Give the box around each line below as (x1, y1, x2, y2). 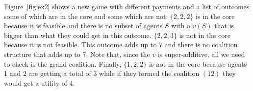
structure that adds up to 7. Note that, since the (4, 49, 150, 59)
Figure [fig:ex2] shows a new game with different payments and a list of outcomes (4, 1, 250, 11)
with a (171, 20, 191, 31)
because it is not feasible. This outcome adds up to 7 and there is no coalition (4, 39, 238, 50)
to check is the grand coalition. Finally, (4, 58, 122, 69)
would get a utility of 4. (4, 77, 75, 88)
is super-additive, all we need (157, 49, 245, 59)
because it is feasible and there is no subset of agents (4, 20, 163, 31)
